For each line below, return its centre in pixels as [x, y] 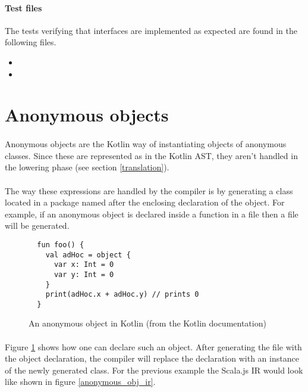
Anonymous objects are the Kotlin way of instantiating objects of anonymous [146, 144]
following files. [31, 42]
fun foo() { [61, 245]
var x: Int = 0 [84, 265]
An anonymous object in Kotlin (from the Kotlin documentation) [147, 323]
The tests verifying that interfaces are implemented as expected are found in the [151, 30]
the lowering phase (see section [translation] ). [87, 167]
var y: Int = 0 [84, 274]
